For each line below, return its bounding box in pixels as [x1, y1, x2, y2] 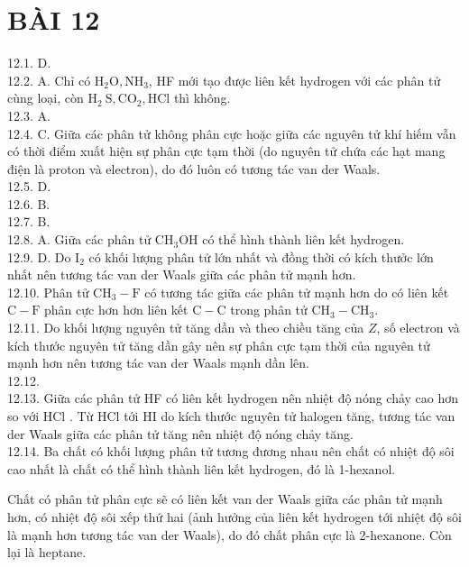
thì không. [173, 88, 231, 107]
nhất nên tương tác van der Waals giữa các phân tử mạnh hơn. [7, 265, 356, 284]
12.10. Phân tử [7, 282, 89, 301]
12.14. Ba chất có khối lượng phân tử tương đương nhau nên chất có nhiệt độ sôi [7, 442, 455, 461]
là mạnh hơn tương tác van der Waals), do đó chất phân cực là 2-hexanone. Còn [7, 525, 452, 544]
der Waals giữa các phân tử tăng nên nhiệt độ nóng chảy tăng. [7, 424, 354, 443]
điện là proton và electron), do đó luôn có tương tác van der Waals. [7, 159, 381, 178]
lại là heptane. [7, 543, 87, 562]
